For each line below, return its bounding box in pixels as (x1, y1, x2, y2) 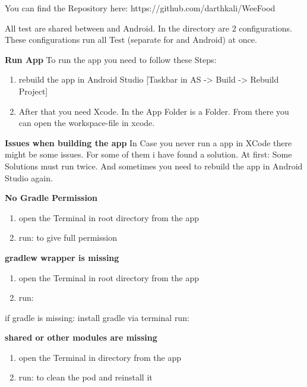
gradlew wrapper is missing (5, 251, 119, 263)
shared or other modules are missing (5, 331, 157, 344)
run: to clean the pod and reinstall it (18, 371, 153, 383)
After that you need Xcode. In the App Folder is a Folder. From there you (18, 105, 289, 117)
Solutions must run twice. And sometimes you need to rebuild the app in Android (5, 159, 303, 172)
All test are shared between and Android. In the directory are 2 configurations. (5, 21, 292, 34)
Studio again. (5, 171, 53, 184)
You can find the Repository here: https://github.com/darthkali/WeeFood (5, 2, 276, 14)
